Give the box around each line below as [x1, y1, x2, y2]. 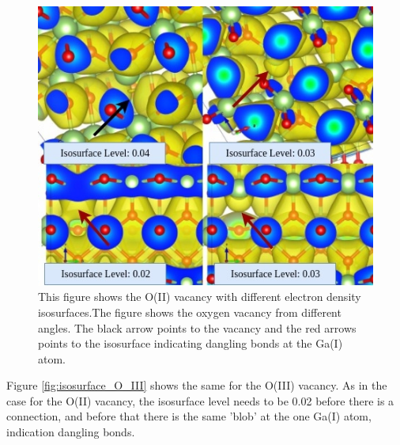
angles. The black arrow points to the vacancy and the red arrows [38, 319, 357, 336]
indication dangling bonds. [6, 424, 135, 440]
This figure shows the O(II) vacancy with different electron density [38, 288, 361, 305]
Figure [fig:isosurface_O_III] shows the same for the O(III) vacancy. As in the [6, 377, 387, 394]
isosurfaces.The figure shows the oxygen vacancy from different [38, 303, 342, 320]
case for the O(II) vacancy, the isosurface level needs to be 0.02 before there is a [6, 392, 394, 409]
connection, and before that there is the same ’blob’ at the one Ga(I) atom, [6, 408, 372, 424]
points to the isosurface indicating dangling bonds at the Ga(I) [38, 335, 343, 352]
